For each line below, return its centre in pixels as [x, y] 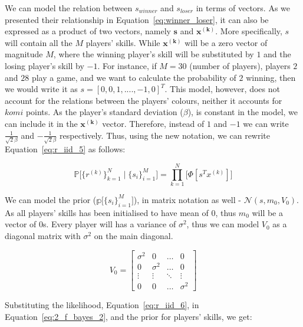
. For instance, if [127, 65]
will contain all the [39, 42]
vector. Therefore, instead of [153, 123]
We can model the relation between [69, 8]
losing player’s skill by [45, 65]
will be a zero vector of [226, 42]
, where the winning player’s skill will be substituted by [154, 54]
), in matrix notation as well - [187, 199]
